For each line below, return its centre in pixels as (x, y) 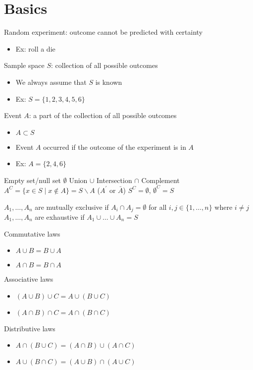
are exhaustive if (60, 217)
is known (109, 82)
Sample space (24, 65)
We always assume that (51, 82)
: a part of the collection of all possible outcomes (103, 115)
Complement (160, 180)
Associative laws (29, 279)
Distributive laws (30, 328)
